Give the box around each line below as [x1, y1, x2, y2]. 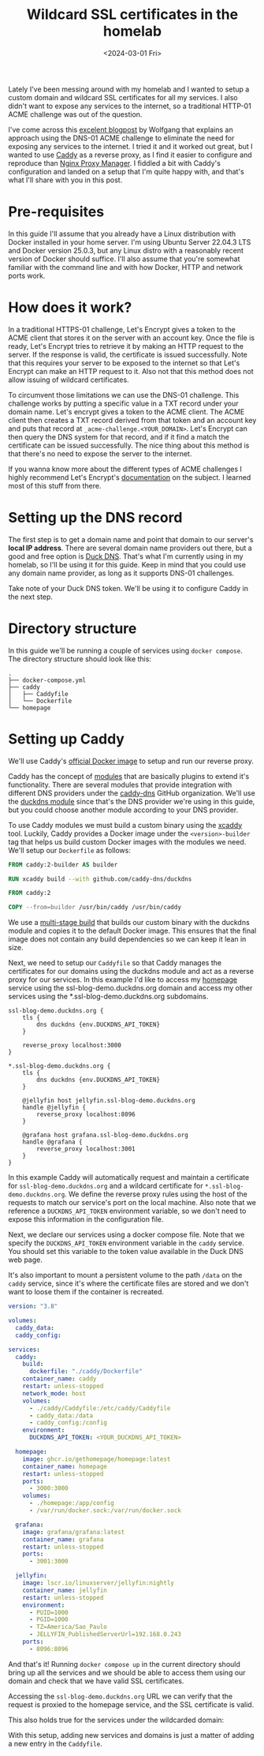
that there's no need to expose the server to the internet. [8, 448, 192, 459]
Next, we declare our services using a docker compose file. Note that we [8, 1230, 245, 1240]
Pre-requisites [8, 203, 105, 221]
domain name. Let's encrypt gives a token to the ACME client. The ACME [8, 406, 245, 416]
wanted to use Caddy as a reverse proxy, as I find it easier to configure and [8, 150, 252, 159]
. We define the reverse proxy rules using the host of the [64, 1189, 248, 1199]
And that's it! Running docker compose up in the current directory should [8, 1659, 240, 1668]
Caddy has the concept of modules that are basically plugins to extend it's [8, 771, 250, 781]
